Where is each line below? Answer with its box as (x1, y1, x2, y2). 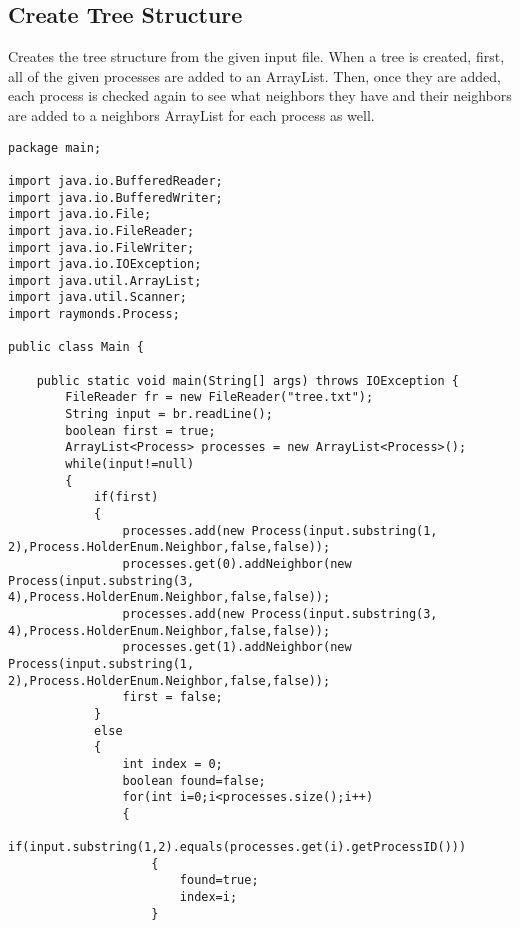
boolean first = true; (65, 423, 216, 438)
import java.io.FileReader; (8, 223, 195, 238)
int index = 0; (122, 756, 223, 771)
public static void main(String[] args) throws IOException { (36, 373, 460, 388)
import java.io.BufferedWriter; (8, 190, 223, 205)
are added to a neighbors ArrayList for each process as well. (8, 104, 375, 125)
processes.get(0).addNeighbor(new (122, 556, 352, 571)
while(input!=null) (65, 457, 195, 472)
